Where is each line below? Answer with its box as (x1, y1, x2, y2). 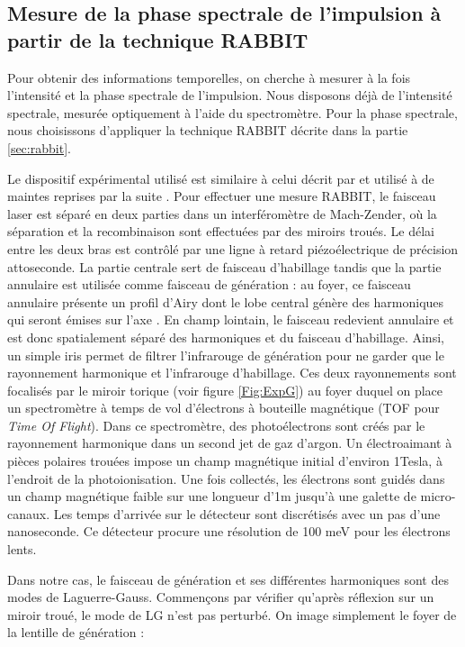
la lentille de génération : (7, 623, 145, 642)
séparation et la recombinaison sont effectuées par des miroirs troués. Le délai (7, 222, 434, 241)
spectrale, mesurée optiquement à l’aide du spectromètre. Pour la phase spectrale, (7, 103, 458, 122)
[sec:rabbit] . (7, 138, 71, 157)
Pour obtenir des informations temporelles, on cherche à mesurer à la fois (7, 68, 411, 87)
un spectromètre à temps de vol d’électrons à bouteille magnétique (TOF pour (7, 398, 440, 417)
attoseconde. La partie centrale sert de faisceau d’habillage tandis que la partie (7, 257, 442, 276)
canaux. (7, 504, 50, 523)
